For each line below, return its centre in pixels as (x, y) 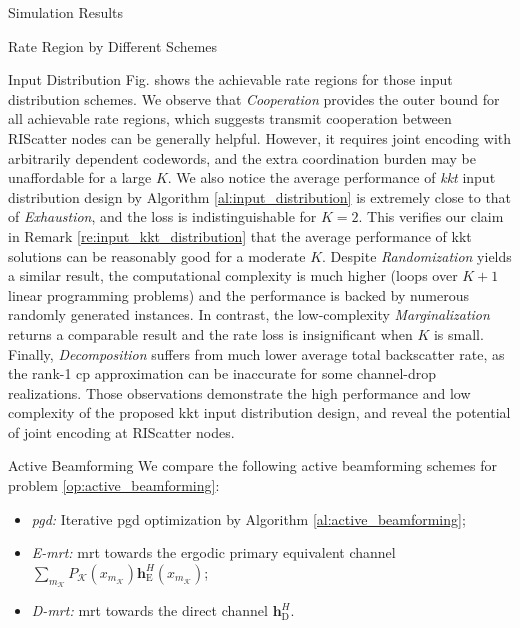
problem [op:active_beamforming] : (114, 485)
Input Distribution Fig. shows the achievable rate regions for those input (230, 79)
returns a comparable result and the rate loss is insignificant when (210, 333)
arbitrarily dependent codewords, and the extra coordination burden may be (242, 157)
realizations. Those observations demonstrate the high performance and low (239, 392)
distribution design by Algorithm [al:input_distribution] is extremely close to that (260, 196)
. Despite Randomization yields (417, 255)
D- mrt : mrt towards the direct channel (149, 610)
